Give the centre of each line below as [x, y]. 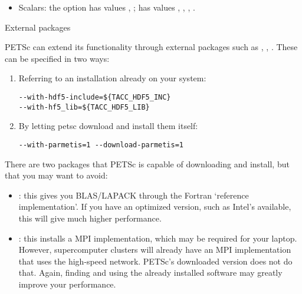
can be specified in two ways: [57, 58]
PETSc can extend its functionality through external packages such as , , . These [151, 47]
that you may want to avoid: [56, 175]
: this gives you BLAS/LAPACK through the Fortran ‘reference [134, 195]
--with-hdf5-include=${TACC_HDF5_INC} [95, 97]
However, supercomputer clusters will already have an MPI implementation [155, 250]
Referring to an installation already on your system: [112, 78]
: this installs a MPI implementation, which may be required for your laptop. [158, 238]
